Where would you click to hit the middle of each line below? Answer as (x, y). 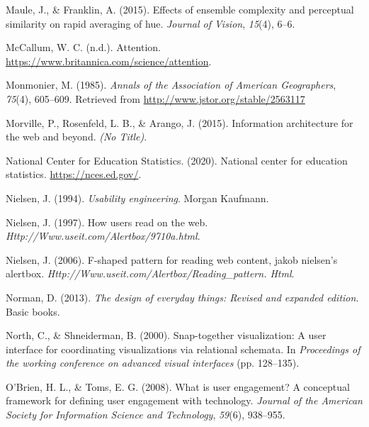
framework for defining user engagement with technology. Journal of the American (184, 400)
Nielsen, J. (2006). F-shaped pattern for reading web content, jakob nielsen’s (172, 259)
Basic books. (33, 311)
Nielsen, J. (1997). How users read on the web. (107, 222)
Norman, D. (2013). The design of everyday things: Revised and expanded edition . (182, 297)
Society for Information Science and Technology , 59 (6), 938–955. (146, 415)
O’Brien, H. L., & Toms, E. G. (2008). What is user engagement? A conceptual (178, 386)
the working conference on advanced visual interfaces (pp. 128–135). (153, 363)
